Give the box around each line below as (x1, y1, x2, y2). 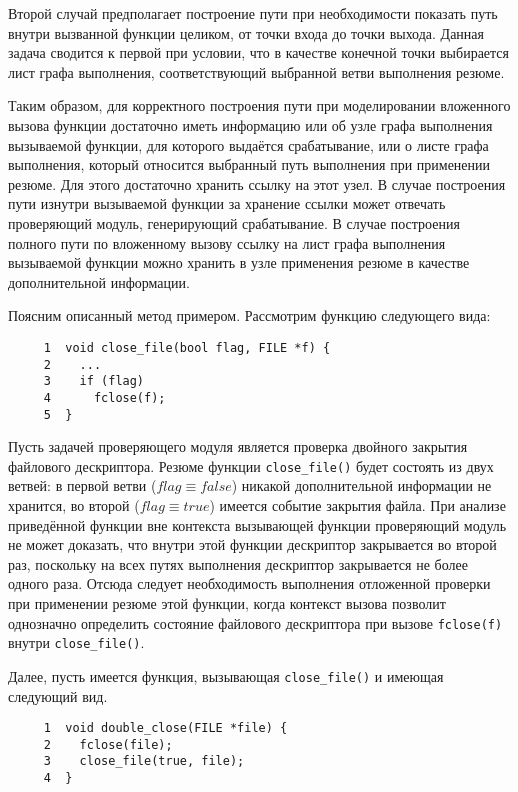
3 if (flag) (43, 374, 145, 389)
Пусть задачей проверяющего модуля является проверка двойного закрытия (8, 436, 468, 457)
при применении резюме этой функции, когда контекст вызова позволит (8, 593, 446, 613)
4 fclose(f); (43, 390, 166, 405)
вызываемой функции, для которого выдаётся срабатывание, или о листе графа (8, 134, 489, 155)
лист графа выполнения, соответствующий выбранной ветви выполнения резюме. (8, 61, 505, 82)
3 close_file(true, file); (43, 754, 245, 769)
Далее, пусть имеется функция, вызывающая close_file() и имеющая (8, 665, 444, 686)
